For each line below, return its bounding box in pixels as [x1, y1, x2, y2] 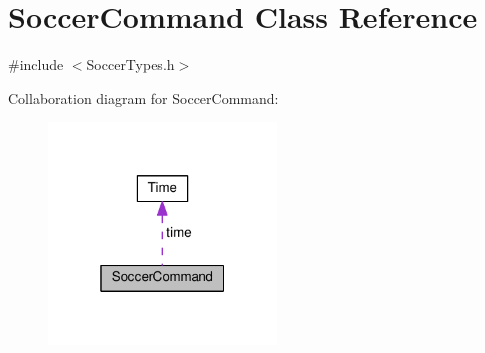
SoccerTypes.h [86, 54, 175, 75]
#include [8, 54, 64, 75]
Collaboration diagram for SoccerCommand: [8, 87, 279, 108]
